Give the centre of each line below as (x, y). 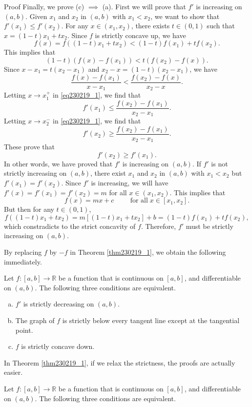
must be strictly (210, 226)
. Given (36, 16)
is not (220, 163)
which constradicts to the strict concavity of (70, 226)
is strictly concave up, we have (140, 35)
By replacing (23, 252)
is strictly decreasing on (59, 304)
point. (24, 330)
